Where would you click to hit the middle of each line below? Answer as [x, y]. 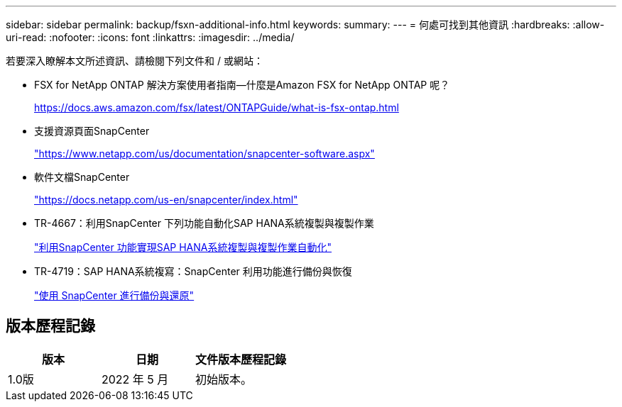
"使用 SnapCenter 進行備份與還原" [114, 295]
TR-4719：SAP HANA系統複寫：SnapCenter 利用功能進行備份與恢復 [193, 271]
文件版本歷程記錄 [241, 359]
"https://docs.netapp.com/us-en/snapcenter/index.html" [166, 200]
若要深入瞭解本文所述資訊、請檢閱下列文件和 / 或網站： [135, 61]
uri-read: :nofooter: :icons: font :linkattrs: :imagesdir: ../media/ [150, 37]
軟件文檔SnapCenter [82, 177]
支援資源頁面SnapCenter [92, 131]
